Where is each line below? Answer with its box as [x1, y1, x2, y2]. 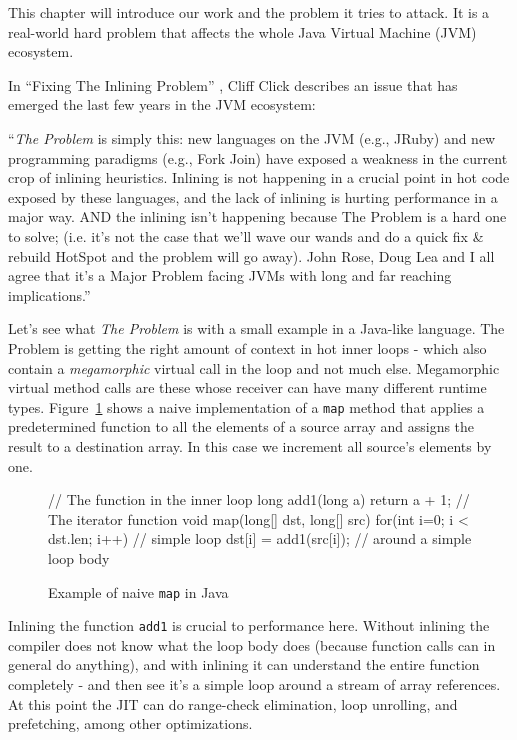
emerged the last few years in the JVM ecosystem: [8, 94, 316, 115]
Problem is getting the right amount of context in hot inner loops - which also [8, 337, 487, 358]
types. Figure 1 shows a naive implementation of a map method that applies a [8, 396, 485, 417]
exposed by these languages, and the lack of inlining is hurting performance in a [8, 186, 498, 207]
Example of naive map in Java [48, 581, 229, 602]
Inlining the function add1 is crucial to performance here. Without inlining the [8, 615, 490, 636]
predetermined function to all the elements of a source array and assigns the [8, 416, 475, 437]
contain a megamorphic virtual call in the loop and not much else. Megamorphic [8, 357, 500, 378]
